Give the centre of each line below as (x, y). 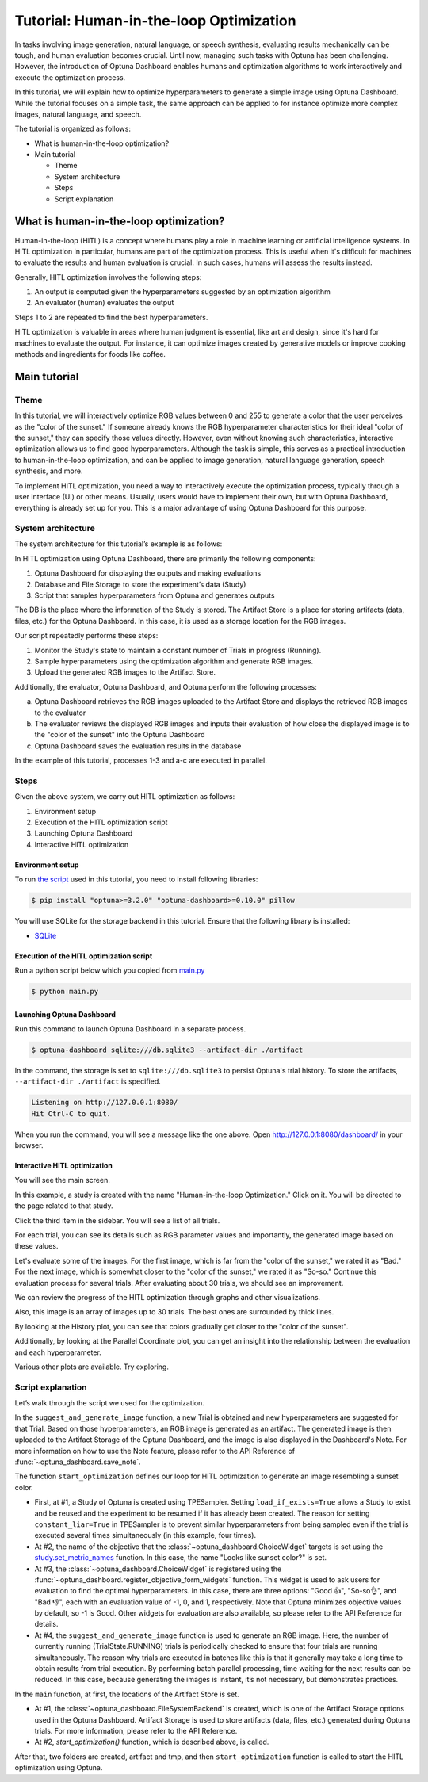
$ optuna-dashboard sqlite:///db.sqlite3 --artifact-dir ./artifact (167, 1050)
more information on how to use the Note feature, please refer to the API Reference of (155, 1451)
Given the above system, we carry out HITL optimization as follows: (125, 797)
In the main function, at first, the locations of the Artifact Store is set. (127, 1694)
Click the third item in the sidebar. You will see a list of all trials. (117, 1220)
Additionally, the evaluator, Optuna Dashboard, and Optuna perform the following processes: (166, 686)
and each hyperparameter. (58, 1352)
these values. (36, 1246)
